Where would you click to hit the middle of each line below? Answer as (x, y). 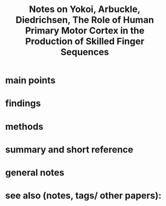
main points (31, 80)
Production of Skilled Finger (85, 42)
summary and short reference (69, 149)
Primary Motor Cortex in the (85, 31)
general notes (35, 173)
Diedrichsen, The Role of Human (85, 20)
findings (23, 104)
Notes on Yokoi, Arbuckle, (85, 9)
